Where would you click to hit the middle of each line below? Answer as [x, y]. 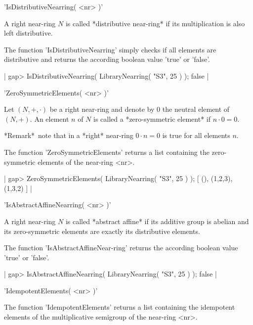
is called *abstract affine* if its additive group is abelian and [157, 221]
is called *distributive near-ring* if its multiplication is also [155, 23]
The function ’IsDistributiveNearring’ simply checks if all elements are [110, 49]
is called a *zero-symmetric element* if [152, 118]
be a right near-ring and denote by [102, 109]
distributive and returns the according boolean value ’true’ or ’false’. [107, 59]
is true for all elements [196, 135]
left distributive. [28, 33]
